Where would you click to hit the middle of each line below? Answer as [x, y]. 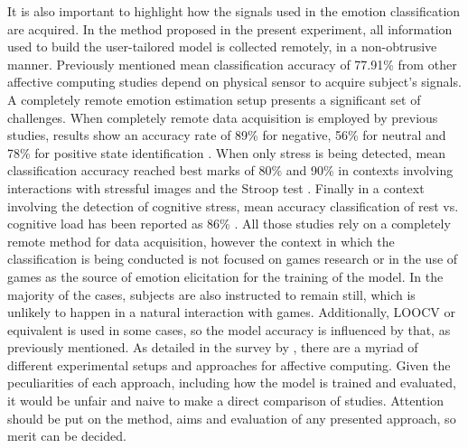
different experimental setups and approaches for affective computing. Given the [229, 364]
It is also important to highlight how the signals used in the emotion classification [234, 11]
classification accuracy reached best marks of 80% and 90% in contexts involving [230, 170]
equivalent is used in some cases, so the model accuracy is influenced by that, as [229, 329]
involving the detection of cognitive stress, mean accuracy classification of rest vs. [233, 205]
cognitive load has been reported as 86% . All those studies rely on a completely [229, 224]
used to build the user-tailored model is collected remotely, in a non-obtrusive [222, 47]
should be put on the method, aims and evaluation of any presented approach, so [232, 418]
